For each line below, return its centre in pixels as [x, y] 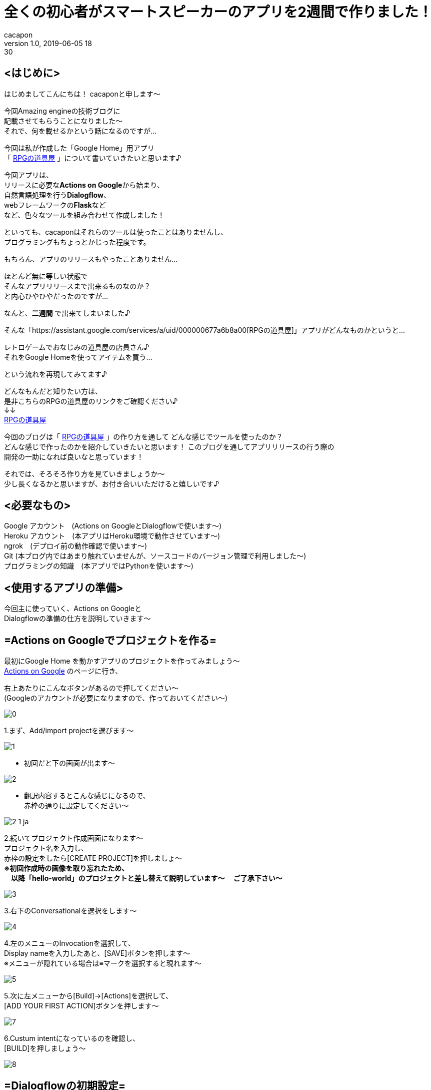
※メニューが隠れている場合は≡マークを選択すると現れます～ [103, 963]
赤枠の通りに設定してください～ [76, 806]
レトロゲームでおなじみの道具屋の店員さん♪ [77, 347]
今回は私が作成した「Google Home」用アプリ [79, 148]
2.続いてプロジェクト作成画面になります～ [74, 838]
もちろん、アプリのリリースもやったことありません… [91, 259]
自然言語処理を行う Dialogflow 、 [57, 195]
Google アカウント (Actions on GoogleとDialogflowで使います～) [113, 526]
